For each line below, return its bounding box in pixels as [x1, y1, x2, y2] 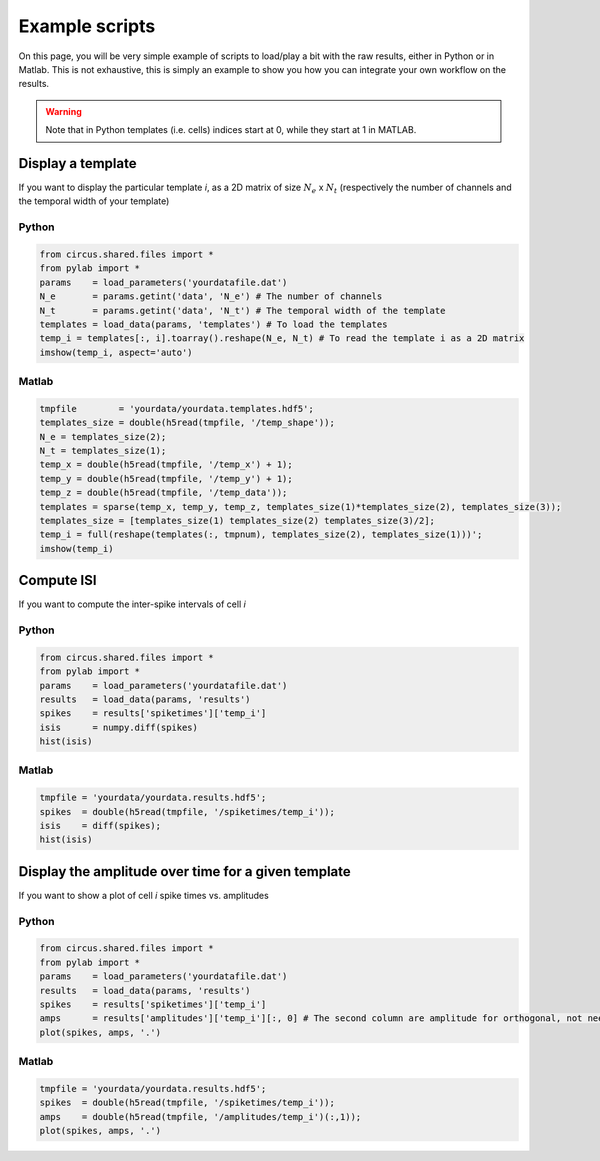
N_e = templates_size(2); [39, 431, 167, 442]
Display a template [18, 155, 137, 172]
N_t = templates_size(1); [39, 445, 167, 456]
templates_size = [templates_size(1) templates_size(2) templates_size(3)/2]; [39, 515, 435, 526]
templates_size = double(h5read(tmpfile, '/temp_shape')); [39, 417, 335, 429]
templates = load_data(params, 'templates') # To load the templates [39, 318, 388, 330]
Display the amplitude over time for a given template [18, 863, 352, 880]
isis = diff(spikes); [39, 820, 162, 832]
